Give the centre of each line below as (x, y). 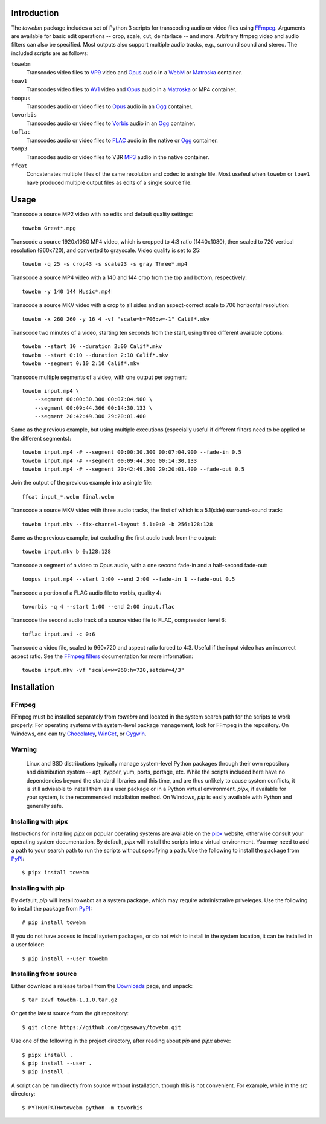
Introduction (35, 13)
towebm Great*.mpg (49, 228)
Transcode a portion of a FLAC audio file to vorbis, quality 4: (86, 593)
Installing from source (44, 974)
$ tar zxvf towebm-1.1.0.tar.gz (70, 1000)
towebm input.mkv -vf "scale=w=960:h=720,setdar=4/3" (103, 670)
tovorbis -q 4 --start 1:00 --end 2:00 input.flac (98, 606)
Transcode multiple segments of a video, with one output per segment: (99, 377)
